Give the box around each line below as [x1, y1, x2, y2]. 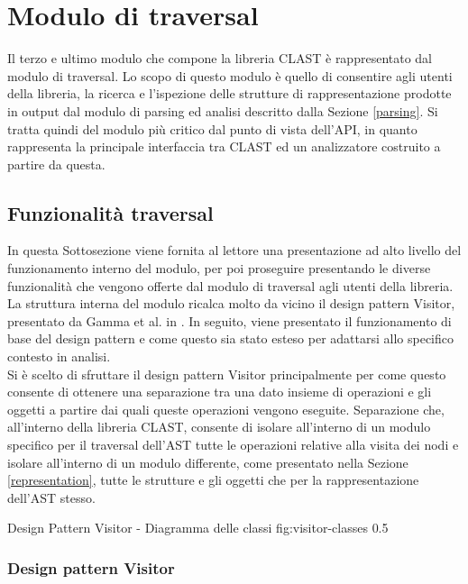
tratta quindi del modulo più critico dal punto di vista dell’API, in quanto [7, 119, 418, 138]
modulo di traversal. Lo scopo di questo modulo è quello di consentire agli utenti [7, 66, 453, 85]
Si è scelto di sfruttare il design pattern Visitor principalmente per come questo [7, 364, 446, 383]
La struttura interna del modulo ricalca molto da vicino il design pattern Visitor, [7, 294, 455, 313]
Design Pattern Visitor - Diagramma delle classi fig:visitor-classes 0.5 [7, 518, 389, 537]
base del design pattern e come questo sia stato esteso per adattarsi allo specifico [7, 329, 454, 348]
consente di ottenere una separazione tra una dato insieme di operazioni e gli [7, 382, 432, 401]
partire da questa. [7, 154, 106, 173]
